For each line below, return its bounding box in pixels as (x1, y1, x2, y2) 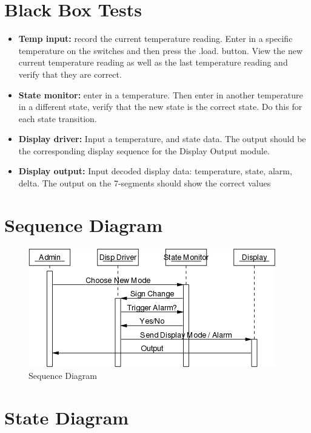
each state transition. (18, 112, 97, 124)
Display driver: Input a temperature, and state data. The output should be (18, 132, 306, 145)
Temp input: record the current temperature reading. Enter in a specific (18, 32, 293, 45)
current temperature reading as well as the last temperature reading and (18, 56, 288, 69)
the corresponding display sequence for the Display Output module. (18, 144, 270, 157)
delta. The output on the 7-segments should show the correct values (18, 177, 271, 189)
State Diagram (4, 405, 129, 430)
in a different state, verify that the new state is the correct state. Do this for (18, 100, 303, 113)
